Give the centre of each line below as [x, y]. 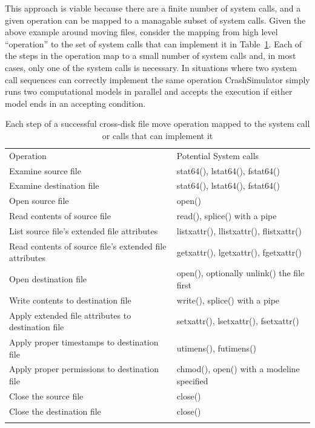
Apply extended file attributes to [70, 315]
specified [192, 381]
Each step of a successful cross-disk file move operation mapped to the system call [157, 124]
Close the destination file [55, 411]
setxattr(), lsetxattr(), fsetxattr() [238, 321]
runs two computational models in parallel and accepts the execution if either [149, 91]
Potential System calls [218, 155]
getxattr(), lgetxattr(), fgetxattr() [239, 252]
